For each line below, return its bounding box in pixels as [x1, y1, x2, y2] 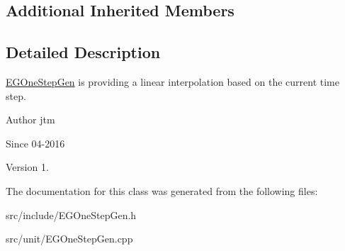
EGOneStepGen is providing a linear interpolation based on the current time [6, 74, 339, 89]
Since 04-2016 [6, 135, 65, 150]
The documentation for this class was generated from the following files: [6, 183, 318, 198]
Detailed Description [6, 41, 161, 63]
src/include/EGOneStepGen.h [6, 207, 137, 222]
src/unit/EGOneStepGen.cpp [6, 231, 133, 246]
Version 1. [6, 160, 49, 174]
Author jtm [6, 112, 55, 127]
